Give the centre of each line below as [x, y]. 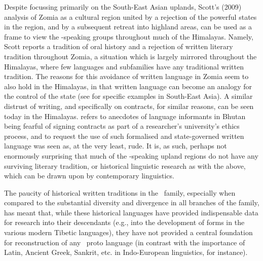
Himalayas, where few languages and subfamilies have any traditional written [124, 66]
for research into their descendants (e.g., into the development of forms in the [124, 222]
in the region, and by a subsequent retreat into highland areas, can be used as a [128, 27]
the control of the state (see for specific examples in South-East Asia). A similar [128, 96]
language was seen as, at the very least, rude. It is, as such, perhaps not [116, 146]
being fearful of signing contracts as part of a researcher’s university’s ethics [122, 126]
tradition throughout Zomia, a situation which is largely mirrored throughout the [130, 56]
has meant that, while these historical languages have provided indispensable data [131, 212]
